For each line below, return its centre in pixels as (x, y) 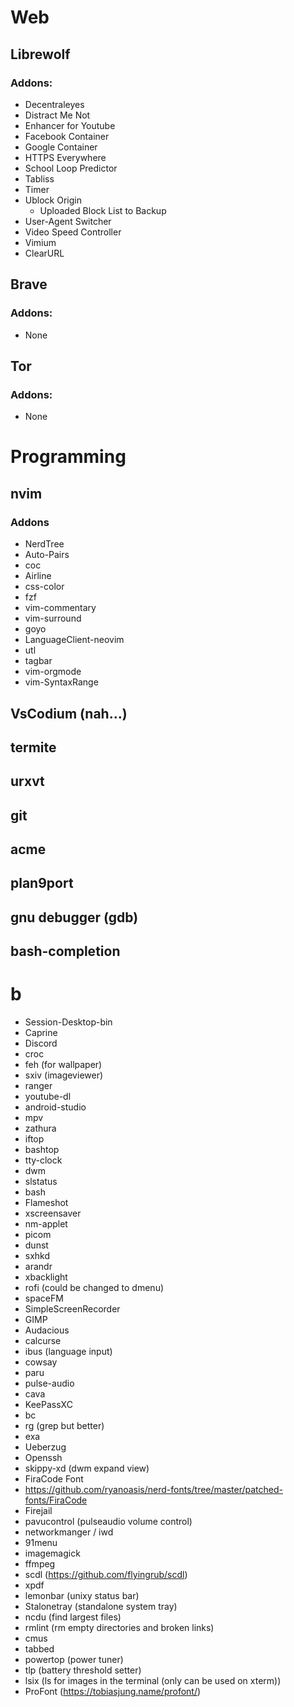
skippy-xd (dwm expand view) (87, 1468)
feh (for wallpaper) (63, 1065)
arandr (38, 1267)
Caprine (41, 1033)
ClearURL (44, 253)
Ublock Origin (53, 200)
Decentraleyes (54, 104)
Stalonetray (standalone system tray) (101, 1607)
